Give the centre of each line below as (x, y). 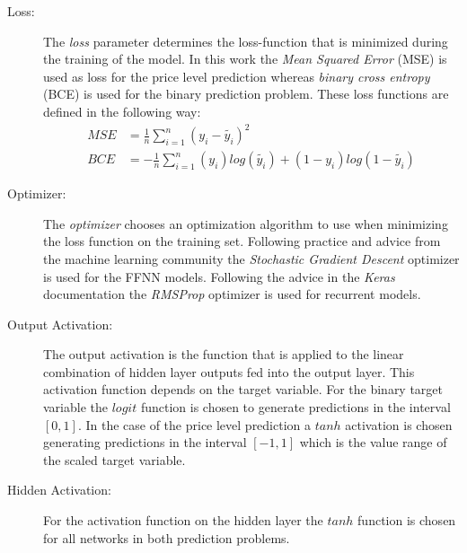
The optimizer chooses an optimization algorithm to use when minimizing (246, 223)
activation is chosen (399, 424)
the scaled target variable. (115, 459)
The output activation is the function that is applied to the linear (224, 354)
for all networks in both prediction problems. (167, 537)
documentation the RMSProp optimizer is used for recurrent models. (232, 294)
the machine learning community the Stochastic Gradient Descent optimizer (251, 258)
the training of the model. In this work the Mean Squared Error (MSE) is (245, 59)
